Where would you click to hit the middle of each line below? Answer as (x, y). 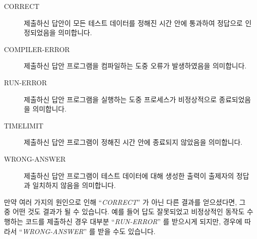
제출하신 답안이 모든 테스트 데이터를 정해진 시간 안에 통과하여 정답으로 (133, 23)
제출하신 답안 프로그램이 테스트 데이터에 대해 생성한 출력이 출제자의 (129, 175)
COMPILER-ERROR (37, 49)
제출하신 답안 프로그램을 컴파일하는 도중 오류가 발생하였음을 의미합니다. (135, 66)
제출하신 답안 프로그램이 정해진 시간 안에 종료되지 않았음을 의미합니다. (133, 142)
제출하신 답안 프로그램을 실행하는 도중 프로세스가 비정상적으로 (120, 99)
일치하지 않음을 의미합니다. (74, 185)
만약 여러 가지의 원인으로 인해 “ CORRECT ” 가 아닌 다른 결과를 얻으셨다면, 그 (125, 202)
